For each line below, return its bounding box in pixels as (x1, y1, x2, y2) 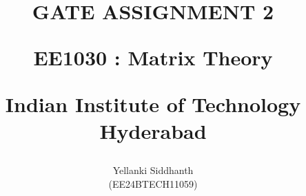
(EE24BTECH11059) (108, 176, 198, 190)
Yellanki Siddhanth (112, 162, 194, 177)
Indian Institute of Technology (5, 89, 301, 118)
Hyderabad (99, 116, 207, 144)
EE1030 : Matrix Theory (33, 43, 273, 72)
